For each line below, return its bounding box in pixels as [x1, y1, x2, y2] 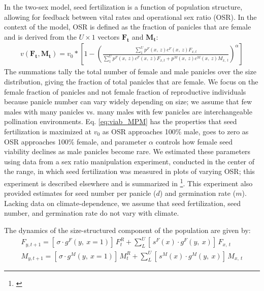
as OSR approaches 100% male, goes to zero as [102, 126, 249, 136]
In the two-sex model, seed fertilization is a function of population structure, [4, 2, 243, 12]
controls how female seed [155, 136, 233, 147]
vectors [97, 31, 120, 42]
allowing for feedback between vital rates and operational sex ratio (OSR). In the [4, 11, 257, 22]
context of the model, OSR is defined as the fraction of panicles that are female [4, 21, 251, 32]
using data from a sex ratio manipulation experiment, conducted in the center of [4, 156, 255, 166]
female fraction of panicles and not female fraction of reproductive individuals [4, 86, 246, 97]
